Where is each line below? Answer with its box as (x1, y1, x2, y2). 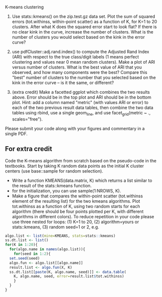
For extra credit (5, 145, 52, 153)
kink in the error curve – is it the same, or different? (12, 80, 114, 86)
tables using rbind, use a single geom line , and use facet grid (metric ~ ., (12, 110, 151, 117)
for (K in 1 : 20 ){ (5, 243, 38, 247)
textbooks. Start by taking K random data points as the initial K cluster (5, 163, 144, 169)
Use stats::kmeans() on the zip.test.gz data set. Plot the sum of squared (12, 14, 156, 19)
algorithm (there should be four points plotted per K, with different (12, 209, 144, 214)
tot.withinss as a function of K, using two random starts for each (12, 203, 140, 209)
